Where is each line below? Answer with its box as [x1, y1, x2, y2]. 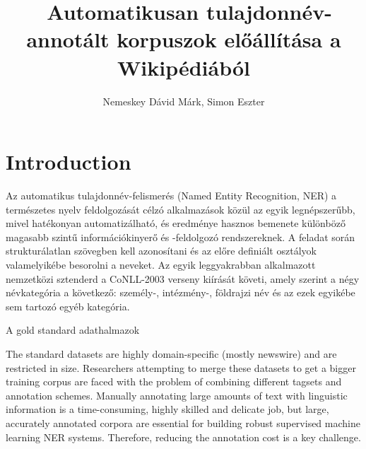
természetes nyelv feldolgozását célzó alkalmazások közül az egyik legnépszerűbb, [6, 202, 355, 216]
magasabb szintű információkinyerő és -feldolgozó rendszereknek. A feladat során [6, 229, 355, 244]
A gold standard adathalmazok [6, 322, 140, 337]
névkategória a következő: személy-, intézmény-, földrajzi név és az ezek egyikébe [6, 285, 355, 300]
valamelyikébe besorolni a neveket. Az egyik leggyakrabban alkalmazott [6, 257, 316, 272]
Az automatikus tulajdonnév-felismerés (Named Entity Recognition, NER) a [6, 188, 337, 203]
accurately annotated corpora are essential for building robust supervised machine [6, 415, 360, 430]
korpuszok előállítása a [117, 25, 341, 54]
